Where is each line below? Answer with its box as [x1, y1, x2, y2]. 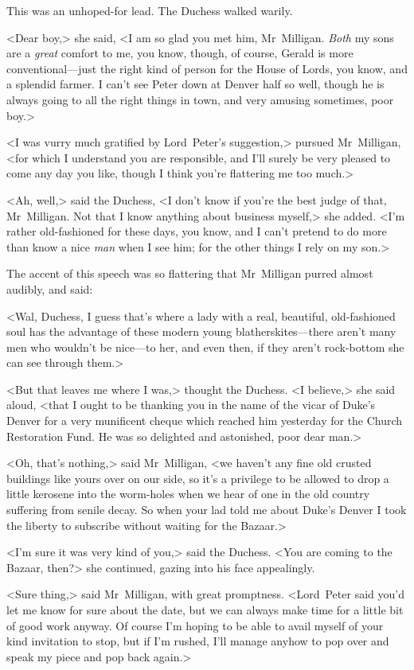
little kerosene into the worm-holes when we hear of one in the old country [6, 485, 370, 502]
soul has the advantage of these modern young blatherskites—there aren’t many [6, 323, 396, 340]
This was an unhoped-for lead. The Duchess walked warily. [6, 2, 293, 18]
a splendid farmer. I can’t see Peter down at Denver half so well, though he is [6, 76, 385, 92]
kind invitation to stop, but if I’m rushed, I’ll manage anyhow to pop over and [6, 633, 389, 649]
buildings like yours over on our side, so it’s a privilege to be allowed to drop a [6, 469, 389, 486]
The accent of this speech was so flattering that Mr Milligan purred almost [6, 265, 373, 282]
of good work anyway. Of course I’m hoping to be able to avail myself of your [6, 617, 384, 633]
